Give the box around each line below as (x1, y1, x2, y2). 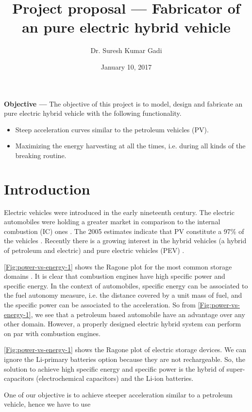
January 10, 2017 (101, 61, 152, 72)
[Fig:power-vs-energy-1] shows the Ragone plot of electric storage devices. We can (4, 344, 247, 355)
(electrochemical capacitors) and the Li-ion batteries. (36, 373, 194, 383)
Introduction (4, 179, 90, 198)
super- (226, 363, 245, 374)
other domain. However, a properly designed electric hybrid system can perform (4, 319, 241, 329)
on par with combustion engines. (4, 328, 101, 338)
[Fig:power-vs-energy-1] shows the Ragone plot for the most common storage (4, 261, 232, 271)
